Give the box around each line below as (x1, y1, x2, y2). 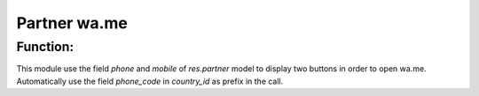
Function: (16, 39, 75, 55)
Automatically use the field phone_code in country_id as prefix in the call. (16, 76, 284, 86)
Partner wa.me (16, 13, 128, 33)
